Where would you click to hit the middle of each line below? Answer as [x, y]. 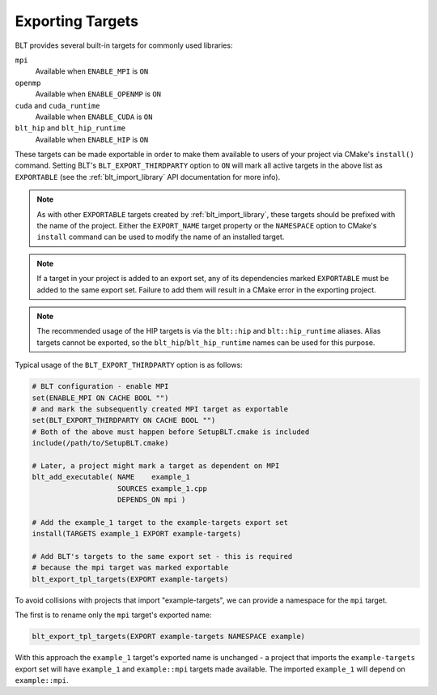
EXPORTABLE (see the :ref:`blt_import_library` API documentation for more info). [148, 177]
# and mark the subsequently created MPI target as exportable [160, 409]
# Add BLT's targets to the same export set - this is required [162, 556]
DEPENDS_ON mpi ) [152, 500]
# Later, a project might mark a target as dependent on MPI [156, 465]
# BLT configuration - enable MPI [100, 386]
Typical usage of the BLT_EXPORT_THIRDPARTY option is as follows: [129, 365]
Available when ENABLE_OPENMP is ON [98, 94]
